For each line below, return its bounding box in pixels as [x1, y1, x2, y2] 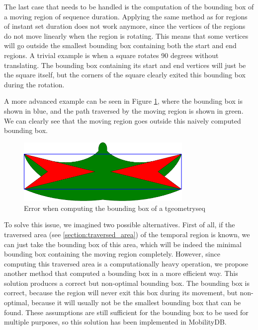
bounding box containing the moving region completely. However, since [4, 249, 220, 259]
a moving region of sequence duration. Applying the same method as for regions [4, 11, 248, 21]
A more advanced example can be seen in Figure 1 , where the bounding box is [4, 96, 243, 106]
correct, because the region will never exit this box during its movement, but [4, 287, 238, 298]
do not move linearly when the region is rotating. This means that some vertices [4, 30, 249, 41]
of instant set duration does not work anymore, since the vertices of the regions [4, 21, 246, 31]
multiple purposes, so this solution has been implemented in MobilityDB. [4, 317, 227, 327]
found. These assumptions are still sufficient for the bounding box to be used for [4, 307, 249, 317]
